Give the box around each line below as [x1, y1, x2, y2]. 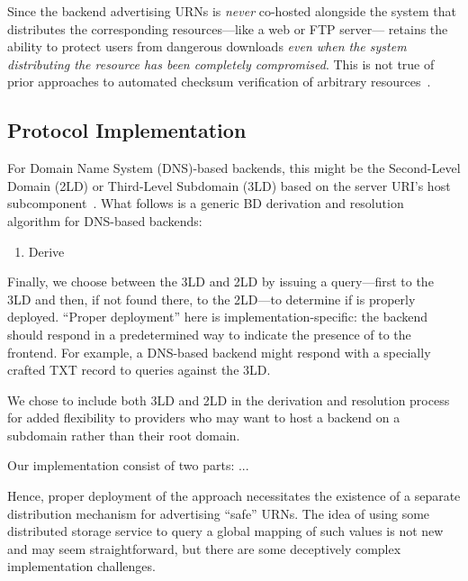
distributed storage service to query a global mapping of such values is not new [7, 522, 444, 540]
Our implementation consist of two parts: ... [7, 456, 249, 475]
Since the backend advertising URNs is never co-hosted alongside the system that [7, 2, 456, 20]
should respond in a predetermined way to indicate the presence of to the [7, 324, 411, 343]
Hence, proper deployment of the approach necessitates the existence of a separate [7, 486, 461, 505]
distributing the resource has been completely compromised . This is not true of [7, 54, 435, 73]
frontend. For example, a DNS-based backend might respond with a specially [7, 342, 431, 361]
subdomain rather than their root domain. [7, 425, 240, 444]
